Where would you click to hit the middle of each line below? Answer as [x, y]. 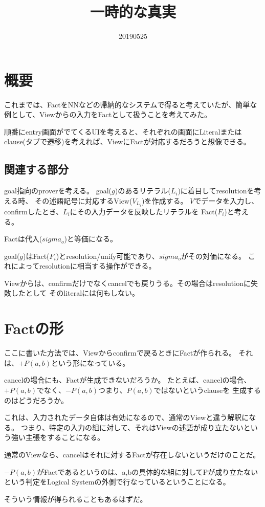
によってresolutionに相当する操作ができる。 [83, 266]
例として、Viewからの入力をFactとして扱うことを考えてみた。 [108, 114]
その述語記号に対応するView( [84, 200]
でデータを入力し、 [226, 200]
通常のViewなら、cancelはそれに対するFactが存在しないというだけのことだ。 [132, 454]
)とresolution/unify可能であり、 [107, 256]
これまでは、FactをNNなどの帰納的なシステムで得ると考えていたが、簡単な [131, 104]
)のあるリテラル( [143, 191]
